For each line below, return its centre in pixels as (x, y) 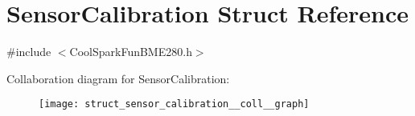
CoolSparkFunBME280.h (131, 52)
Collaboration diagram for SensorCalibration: (118, 78)
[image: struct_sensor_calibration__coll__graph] (174, 104)
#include (29, 52)
